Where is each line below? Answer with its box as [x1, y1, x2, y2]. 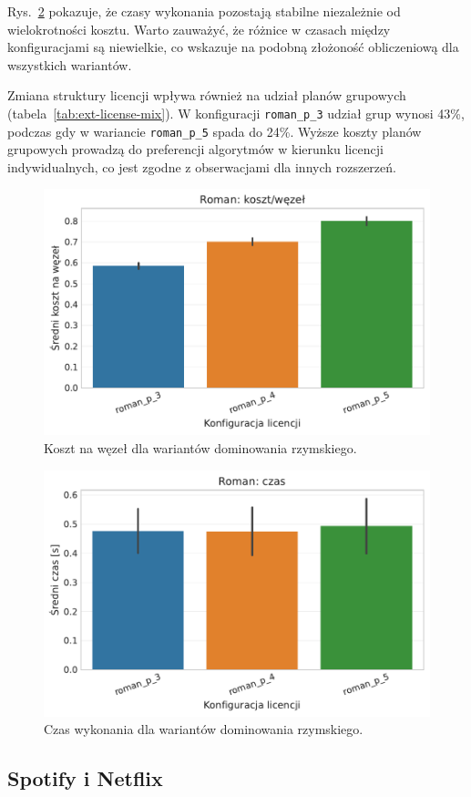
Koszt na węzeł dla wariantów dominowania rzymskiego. [44, 439, 357, 458]
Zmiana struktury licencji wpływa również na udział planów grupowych [7, 86, 406, 105]
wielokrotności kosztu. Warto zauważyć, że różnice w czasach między [7, 19, 391, 38]
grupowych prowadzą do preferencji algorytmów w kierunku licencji [7, 140, 384, 159]
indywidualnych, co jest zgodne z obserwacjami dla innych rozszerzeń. [7, 157, 396, 176]
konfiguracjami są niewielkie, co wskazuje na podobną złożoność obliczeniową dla [7, 37, 459, 57]
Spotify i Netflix [7, 764, 163, 792]
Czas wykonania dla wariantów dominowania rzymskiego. [44, 719, 363, 739]
